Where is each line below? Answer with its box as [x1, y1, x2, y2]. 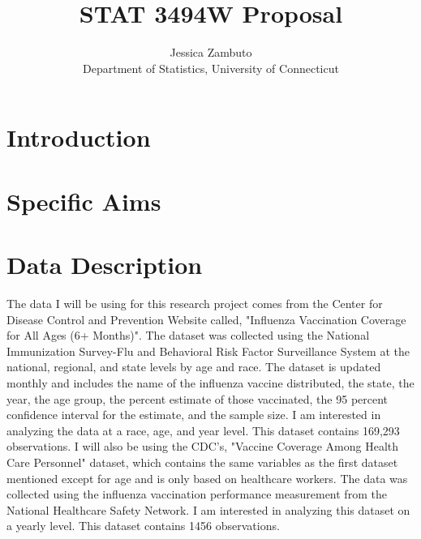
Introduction [6, 121, 151, 154]
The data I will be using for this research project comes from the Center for [6, 295, 383, 311]
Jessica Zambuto [170, 44, 252, 61]
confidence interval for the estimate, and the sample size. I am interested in [6, 406, 381, 423]
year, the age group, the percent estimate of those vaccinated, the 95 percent [6, 390, 389, 407]
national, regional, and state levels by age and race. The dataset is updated [6, 358, 381, 375]
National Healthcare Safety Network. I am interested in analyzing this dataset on [6, 501, 410, 518]
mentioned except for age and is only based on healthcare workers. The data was [6, 469, 408, 486]
